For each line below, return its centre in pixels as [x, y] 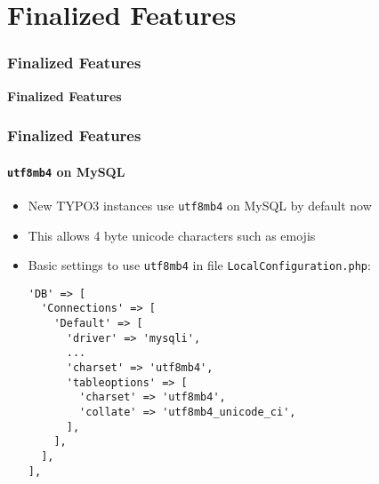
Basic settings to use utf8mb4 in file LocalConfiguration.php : [199, 265]
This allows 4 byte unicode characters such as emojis [172, 235]
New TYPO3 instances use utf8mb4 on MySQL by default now [200, 205]
